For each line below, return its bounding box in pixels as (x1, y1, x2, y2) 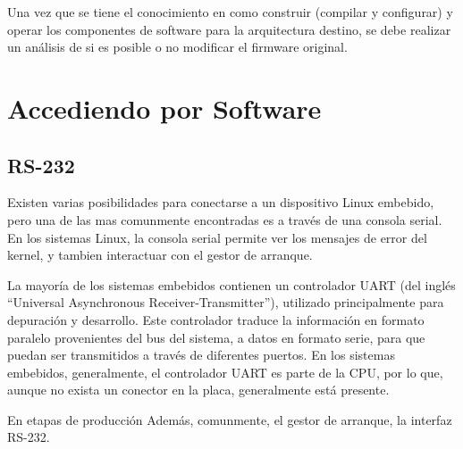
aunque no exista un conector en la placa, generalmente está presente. (7, 380, 390, 399)
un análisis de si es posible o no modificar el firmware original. (7, 37, 348, 56)
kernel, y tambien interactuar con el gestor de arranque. (7, 245, 313, 264)
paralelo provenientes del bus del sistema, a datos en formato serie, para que (7, 328, 425, 346)
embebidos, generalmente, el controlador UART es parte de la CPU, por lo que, (7, 362, 443, 381)
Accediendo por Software (7, 89, 322, 126)
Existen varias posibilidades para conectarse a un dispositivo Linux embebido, (7, 193, 434, 212)
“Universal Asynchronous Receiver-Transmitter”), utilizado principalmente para (7, 293, 444, 312)
